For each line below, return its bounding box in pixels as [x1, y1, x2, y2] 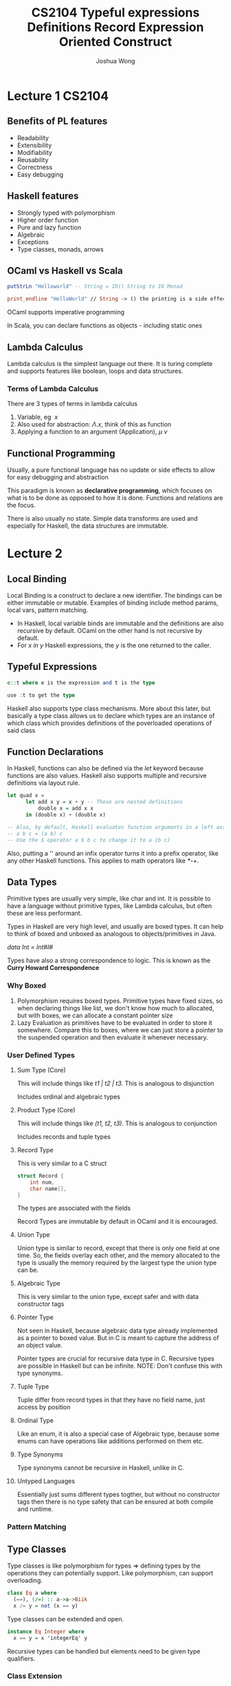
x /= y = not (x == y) [13, 1602, 78, 1609]
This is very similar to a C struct [16, 1159, 107, 1167]
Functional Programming [7, 447, 115, 459]
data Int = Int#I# [7, 943, 54, 951]
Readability [16, 133, 49, 142]
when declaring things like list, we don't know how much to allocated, [16, 1004, 214, 1012]
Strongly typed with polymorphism [16, 208, 115, 217]
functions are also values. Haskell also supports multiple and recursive [7, 772, 207, 780]
